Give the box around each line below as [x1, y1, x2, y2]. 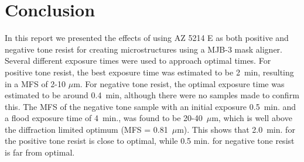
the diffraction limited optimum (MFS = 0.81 [5, 123, 168, 135]
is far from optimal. [5, 146, 75, 158]
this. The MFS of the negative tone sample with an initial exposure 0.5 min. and [5, 100, 296, 112]
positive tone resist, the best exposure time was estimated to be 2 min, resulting [5, 66, 294, 78]
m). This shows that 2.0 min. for [177, 123, 295, 135]
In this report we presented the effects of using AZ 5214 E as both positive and [5, 32, 289, 44]
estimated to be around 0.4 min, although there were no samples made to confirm [5, 89, 299, 101]
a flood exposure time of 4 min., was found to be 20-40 [5, 112, 203, 124]
